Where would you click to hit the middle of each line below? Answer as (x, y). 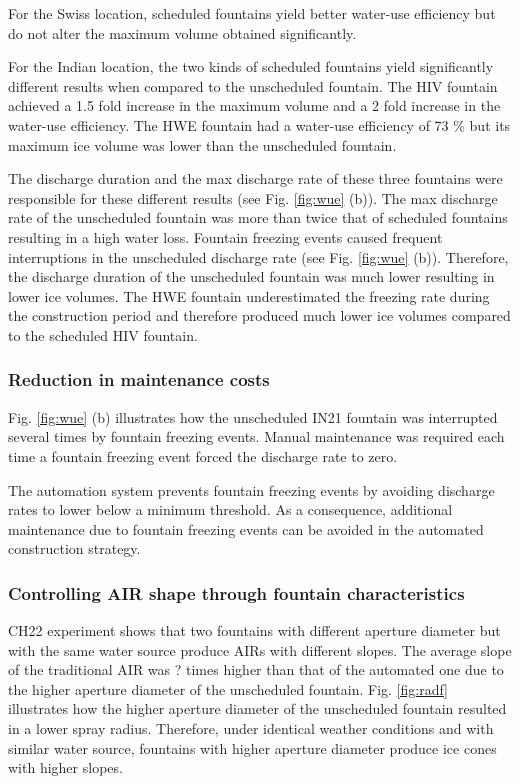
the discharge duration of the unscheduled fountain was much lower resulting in (251, 276)
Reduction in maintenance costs (139, 379)
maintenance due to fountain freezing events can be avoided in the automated (246, 528)
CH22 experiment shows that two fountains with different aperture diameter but (254, 630)
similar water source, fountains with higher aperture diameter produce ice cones (252, 747)
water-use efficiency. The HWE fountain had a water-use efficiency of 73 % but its (259, 124)
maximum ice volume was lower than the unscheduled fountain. (202, 144)
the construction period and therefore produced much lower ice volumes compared (259, 315)
